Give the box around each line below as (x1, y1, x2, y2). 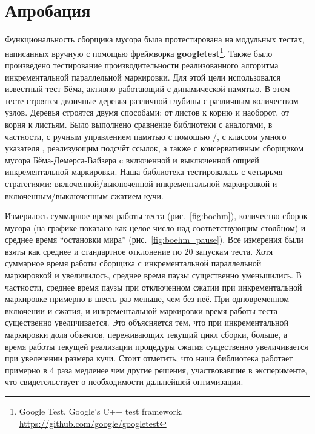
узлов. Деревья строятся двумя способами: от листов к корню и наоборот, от (5, 106, 289, 119)
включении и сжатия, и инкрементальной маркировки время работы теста (5, 304, 277, 317)
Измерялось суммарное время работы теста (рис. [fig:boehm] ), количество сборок (5, 209, 308, 222)
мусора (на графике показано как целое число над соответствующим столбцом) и (5, 221, 306, 234)
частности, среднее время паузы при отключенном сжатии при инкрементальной (5, 280, 302, 293)
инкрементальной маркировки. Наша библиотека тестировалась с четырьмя (5, 165, 283, 178)
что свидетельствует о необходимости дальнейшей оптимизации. (5, 375, 244, 388)
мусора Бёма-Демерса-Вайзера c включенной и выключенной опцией (5, 153, 259, 166)
